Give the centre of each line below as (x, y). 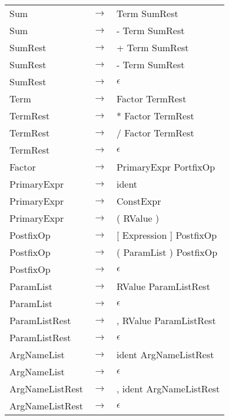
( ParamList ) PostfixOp (167, 252)
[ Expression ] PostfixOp (167, 235)
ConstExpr (139, 201)
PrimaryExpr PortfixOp (166, 167)
